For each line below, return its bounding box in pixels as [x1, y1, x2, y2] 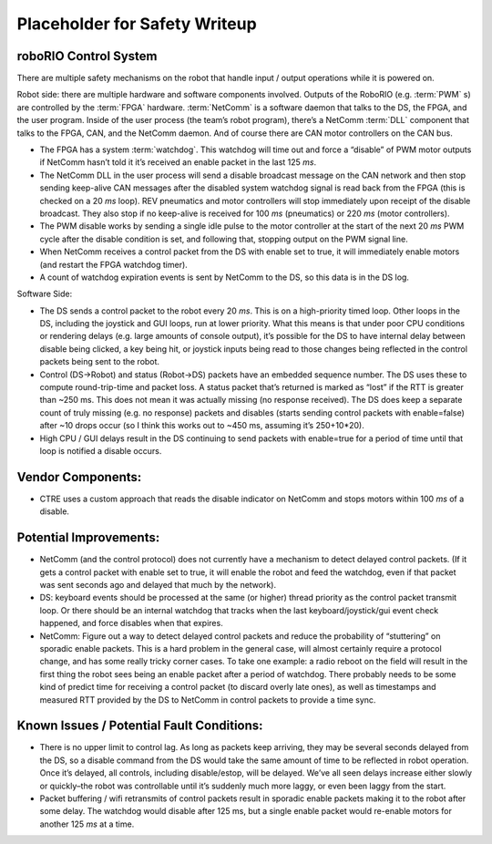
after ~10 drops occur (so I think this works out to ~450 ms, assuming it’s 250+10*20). [39, 420, 364, 431]
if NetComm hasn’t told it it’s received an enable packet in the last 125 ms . [39, 157, 317, 168]
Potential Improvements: [16, 530, 160, 546]
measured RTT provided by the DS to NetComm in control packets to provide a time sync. [39, 694, 376, 705]
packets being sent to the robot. [39, 356, 159, 367]
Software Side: [16, 288, 73, 300]
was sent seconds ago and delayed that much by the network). [39, 579, 277, 590]
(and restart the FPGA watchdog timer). [39, 259, 189, 270]
